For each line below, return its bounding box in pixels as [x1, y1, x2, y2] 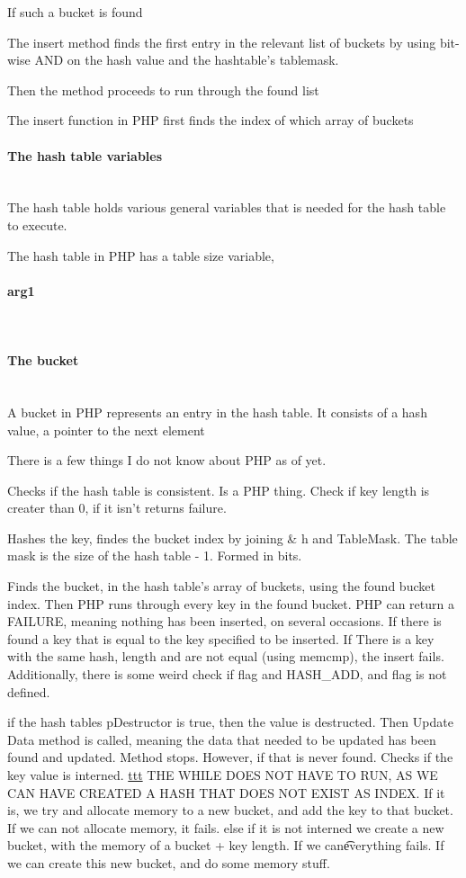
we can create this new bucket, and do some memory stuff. [7, 853, 330, 872]
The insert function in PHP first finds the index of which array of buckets [7, 111, 414, 130]
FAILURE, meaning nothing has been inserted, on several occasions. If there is [7, 612, 442, 631]
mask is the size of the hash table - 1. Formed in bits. [7, 546, 302, 565]
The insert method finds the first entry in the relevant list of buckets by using [7, 32, 436, 51]
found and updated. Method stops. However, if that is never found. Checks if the [7, 748, 453, 766]
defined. [7, 682, 50, 701]
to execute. [7, 215, 67, 234]
